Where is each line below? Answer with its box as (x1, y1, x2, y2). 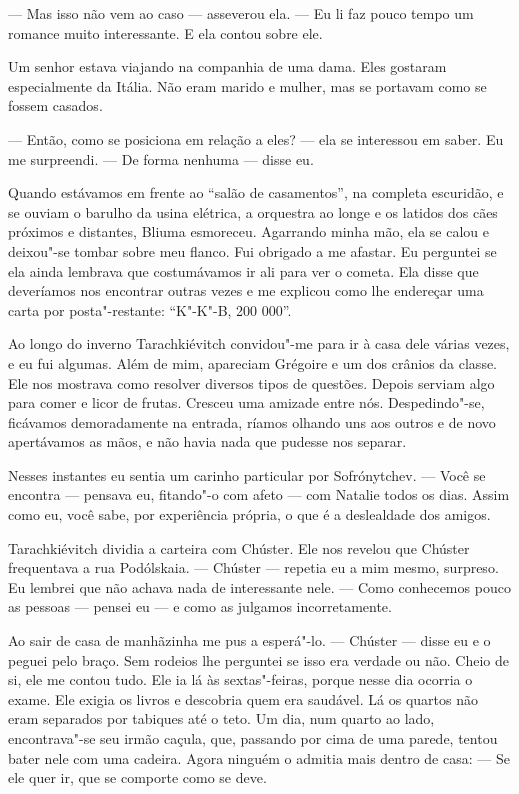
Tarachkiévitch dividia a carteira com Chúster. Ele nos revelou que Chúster (8, 537, 470, 558)
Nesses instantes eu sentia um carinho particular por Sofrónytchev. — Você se (8, 464, 486, 485)
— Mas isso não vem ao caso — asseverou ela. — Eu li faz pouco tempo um (8, 3, 474, 23)
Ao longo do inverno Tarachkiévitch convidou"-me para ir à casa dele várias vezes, (8, 333, 510, 354)
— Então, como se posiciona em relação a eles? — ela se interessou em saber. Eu (8, 128, 504, 149)
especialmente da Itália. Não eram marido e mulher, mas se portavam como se (8, 75, 487, 96)
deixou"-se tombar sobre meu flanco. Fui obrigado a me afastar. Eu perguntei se (8, 240, 497, 261)
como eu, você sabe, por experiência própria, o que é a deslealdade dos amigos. (8, 504, 491, 525)
